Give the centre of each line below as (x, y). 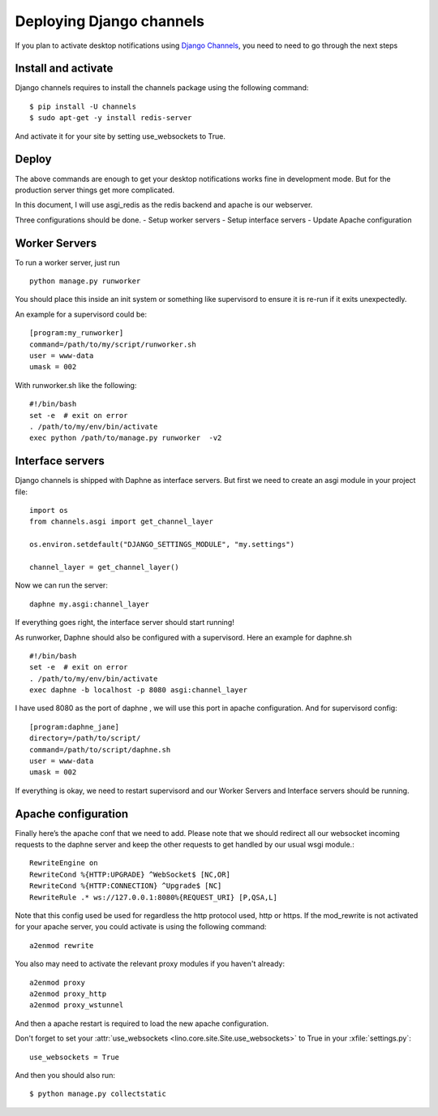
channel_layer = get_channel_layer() (105, 567)
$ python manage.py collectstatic (98, 1094)
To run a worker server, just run (68, 262)
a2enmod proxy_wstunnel (77, 1005)
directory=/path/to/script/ (85, 738)
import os (49, 510)
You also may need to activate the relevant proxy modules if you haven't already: (150, 964)
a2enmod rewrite (62, 945)
